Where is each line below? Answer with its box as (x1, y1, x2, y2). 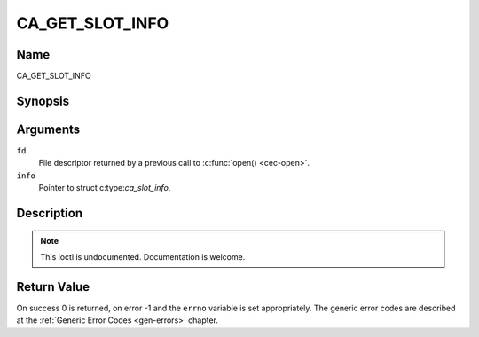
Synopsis (16, 93, 70, 108)
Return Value (16, 279, 90, 294)
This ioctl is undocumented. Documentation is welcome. (40, 251, 246, 262)
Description (16, 205, 83, 221)
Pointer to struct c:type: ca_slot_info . (38, 183, 171, 193)
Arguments (16, 121, 81, 137)
